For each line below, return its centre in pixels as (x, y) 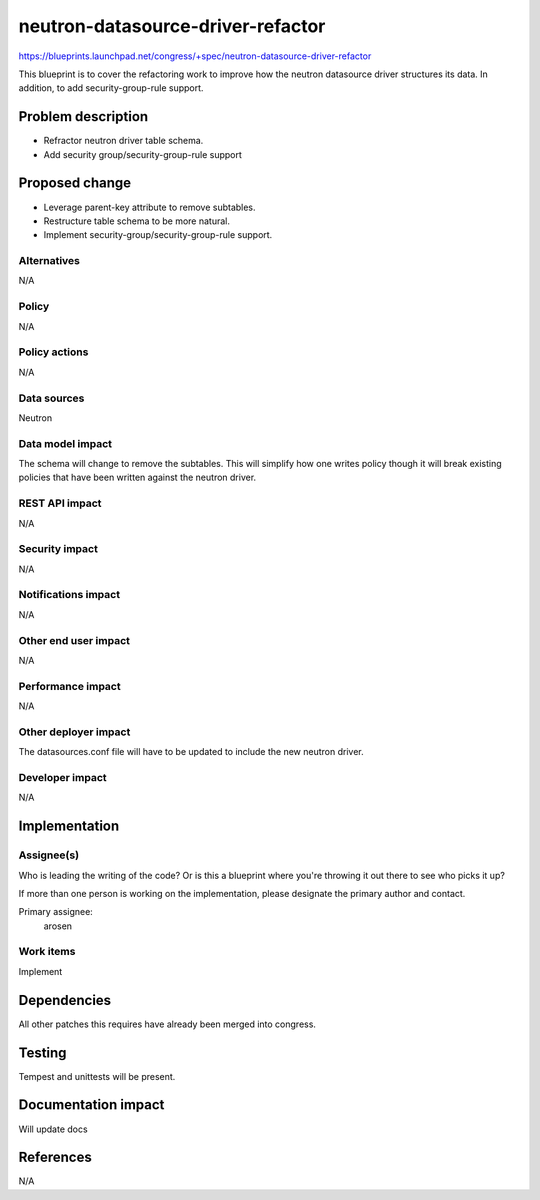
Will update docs (53, 1129)
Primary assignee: (56, 912)
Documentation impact (91, 1105)
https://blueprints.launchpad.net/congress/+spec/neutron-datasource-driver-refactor (195, 56)
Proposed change (75, 183)
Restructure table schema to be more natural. (136, 221)
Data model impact (65, 443)
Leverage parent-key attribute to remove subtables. (149, 207)
